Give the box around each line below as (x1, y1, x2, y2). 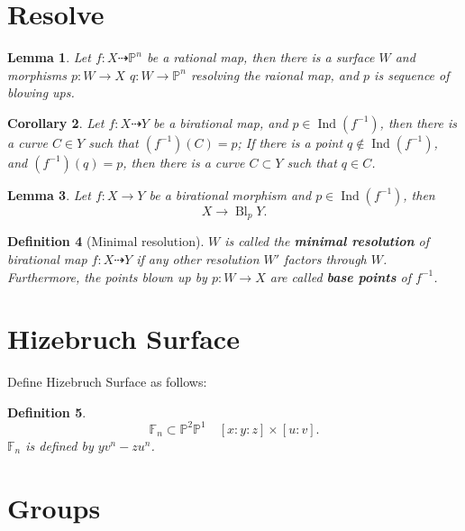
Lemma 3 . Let (7, 185, 91, 204)
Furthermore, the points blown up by (7, 267, 207, 286)
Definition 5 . (7, 402, 87, 421)
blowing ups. (7, 83, 75, 102)
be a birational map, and (153, 113, 288, 132)
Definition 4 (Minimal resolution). (7, 232, 205, 251)
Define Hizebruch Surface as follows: (7, 372, 207, 391)
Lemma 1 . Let (7, 48, 91, 67)
